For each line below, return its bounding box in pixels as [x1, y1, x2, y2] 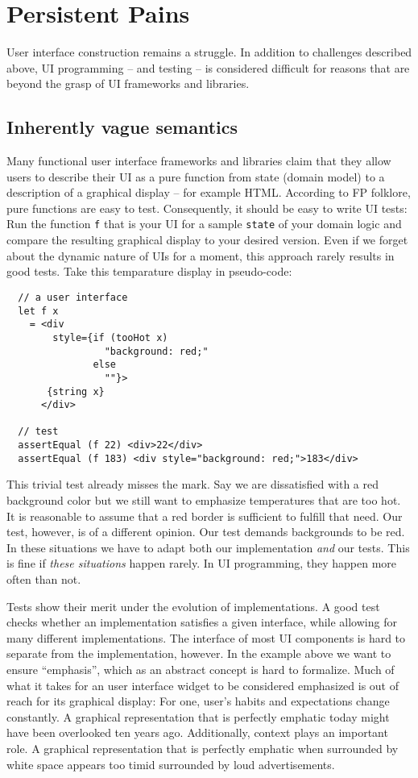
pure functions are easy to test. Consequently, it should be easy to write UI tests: [6, 199, 408, 216]
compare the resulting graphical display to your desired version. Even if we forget [6, 231, 408, 248]
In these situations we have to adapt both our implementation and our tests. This [6, 539, 410, 555]
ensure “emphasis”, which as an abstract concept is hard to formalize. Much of [6, 660, 395, 677]
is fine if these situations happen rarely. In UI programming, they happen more [6, 555, 397, 572]
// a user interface [18, 291, 128, 303]
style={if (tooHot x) [52, 331, 168, 343]
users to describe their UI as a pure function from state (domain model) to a [6, 168, 385, 185]
